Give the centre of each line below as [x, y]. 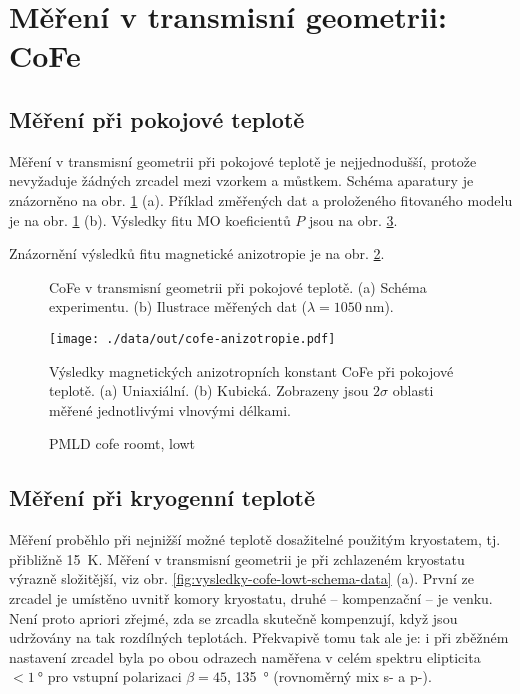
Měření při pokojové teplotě [157, 118]
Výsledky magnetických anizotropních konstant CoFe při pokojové [251, 370]
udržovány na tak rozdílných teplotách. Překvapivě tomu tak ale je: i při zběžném [259, 637]
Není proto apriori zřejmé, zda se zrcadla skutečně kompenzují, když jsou [233, 617]
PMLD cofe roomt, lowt [122, 443]
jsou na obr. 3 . [353, 219]
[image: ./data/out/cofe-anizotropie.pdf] [192, 338]
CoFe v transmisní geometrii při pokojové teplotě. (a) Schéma [238, 286]
